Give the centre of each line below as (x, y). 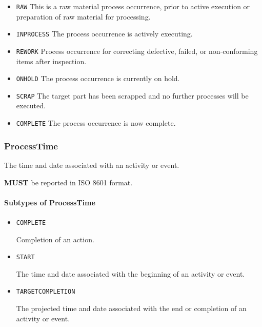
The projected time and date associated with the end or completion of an (131, 308)
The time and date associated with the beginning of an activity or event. (130, 273)
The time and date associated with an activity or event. (92, 165)
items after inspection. (51, 61)
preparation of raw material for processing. (83, 16)
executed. (31, 105)
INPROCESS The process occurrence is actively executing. (104, 34)
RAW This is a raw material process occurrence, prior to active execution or (133, 6)
